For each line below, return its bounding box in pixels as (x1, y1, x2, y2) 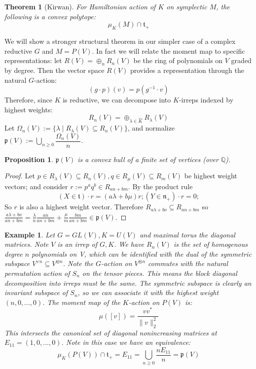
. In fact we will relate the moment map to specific (92, 45, 245, 56)
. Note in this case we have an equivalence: (61, 337, 191, 347)
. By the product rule (128, 181, 193, 191)
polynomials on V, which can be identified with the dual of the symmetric (32, 248, 252, 259)
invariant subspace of (4, 287, 68, 298)
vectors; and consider (4, 181, 68, 191)
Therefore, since (4, 95, 52, 105)
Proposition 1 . (4, 154, 53, 164)
